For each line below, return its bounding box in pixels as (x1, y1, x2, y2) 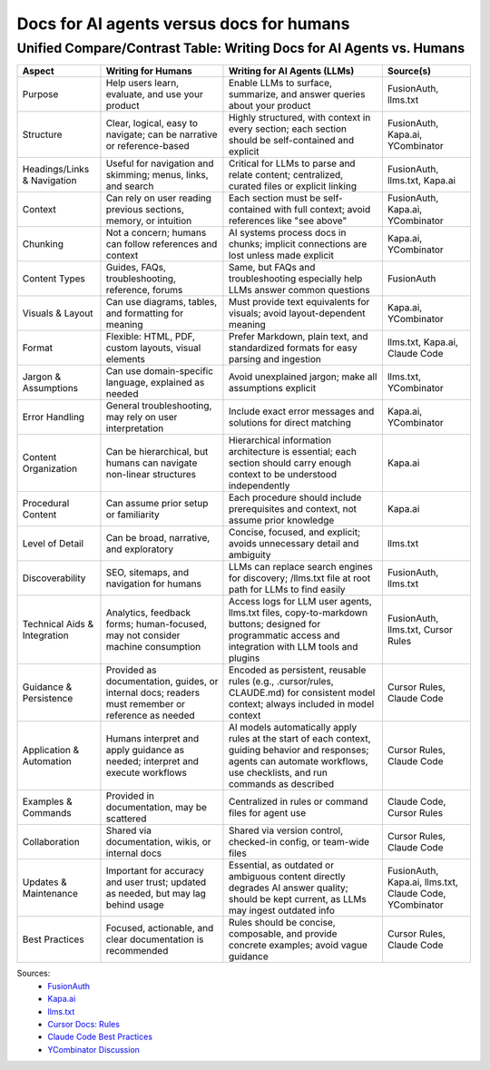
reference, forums (105, 284, 183, 297)
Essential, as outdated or (228, 859, 335, 871)
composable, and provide (228, 928, 338, 940)
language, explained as (105, 377, 205, 389)
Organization (22, 463, 77, 476)
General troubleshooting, (105, 399, 212, 412)
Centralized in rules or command (228, 795, 368, 808)
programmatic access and (228, 629, 340, 642)
